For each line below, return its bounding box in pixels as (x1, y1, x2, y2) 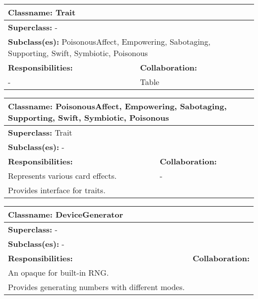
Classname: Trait (8, 6, 76, 18)
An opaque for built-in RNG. (8, 267, 109, 278)
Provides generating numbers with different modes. (8, 281, 185, 293)
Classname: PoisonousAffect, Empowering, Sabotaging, (8, 100, 227, 112)
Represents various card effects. (8, 170, 117, 181)
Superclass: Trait (8, 127, 72, 138)
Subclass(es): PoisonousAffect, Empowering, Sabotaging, (8, 36, 211, 47)
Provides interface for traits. (8, 184, 106, 196)
